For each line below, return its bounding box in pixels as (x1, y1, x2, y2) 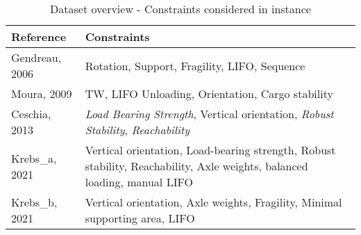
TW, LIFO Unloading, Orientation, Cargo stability (85, 86, 333, 102)
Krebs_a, (11, 149, 57, 166)
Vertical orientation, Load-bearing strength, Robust (85, 142, 336, 158)
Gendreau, (11, 49, 62, 65)
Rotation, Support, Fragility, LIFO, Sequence (85, 57, 305, 74)
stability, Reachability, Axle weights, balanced (85, 158, 308, 174)
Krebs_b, (11, 194, 58, 210)
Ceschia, (11, 106, 51, 122)
